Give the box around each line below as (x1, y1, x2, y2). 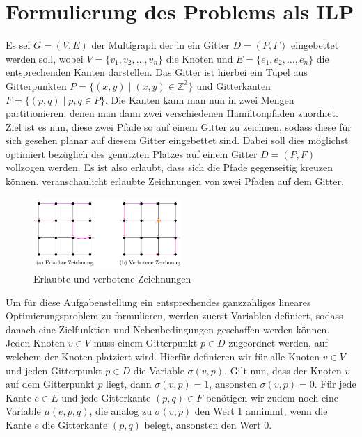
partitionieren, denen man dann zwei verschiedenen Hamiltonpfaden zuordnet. (6, 106, 338, 120)
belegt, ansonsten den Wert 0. (144, 417, 272, 431)
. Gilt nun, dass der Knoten (224, 363, 342, 377)
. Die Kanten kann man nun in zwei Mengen (104, 92, 294, 106)
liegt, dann (106, 376, 152, 391)
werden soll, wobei (6, 51, 84, 65)
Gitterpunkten (6, 78, 67, 93)
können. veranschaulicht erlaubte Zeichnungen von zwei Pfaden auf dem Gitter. (6, 174, 344, 189)
